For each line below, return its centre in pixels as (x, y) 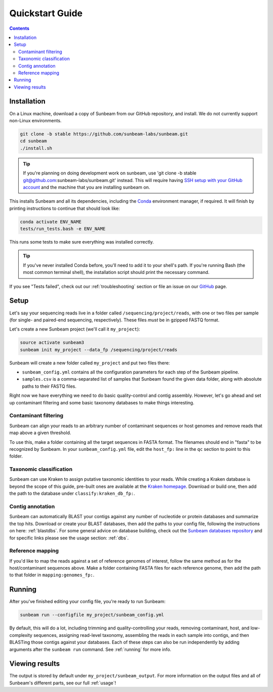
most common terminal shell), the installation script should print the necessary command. (116, 272)
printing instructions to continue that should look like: (65, 208)
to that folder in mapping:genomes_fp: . (52, 575)
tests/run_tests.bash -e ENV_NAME (63, 229)
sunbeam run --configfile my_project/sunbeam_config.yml (92, 615)
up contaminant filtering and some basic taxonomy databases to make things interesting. (102, 402)
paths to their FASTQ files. (49, 386)
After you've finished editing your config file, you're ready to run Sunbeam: (87, 602)
